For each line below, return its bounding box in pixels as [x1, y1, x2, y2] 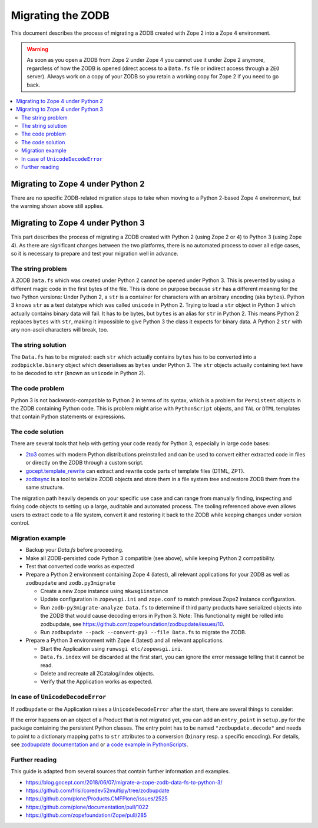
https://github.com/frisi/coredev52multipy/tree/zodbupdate [25, 787, 170, 794]
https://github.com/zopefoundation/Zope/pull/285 [25, 812, 147, 819]
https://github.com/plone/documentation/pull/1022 [25, 803, 149, 810]
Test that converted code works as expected [25, 562, 134, 569]
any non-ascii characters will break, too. [11, 326, 108, 333]
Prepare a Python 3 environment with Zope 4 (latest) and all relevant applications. [25, 637, 224, 644]
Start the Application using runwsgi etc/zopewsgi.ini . [40, 645, 183, 652]
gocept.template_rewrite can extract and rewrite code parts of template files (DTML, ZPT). [25, 467, 245, 474]
